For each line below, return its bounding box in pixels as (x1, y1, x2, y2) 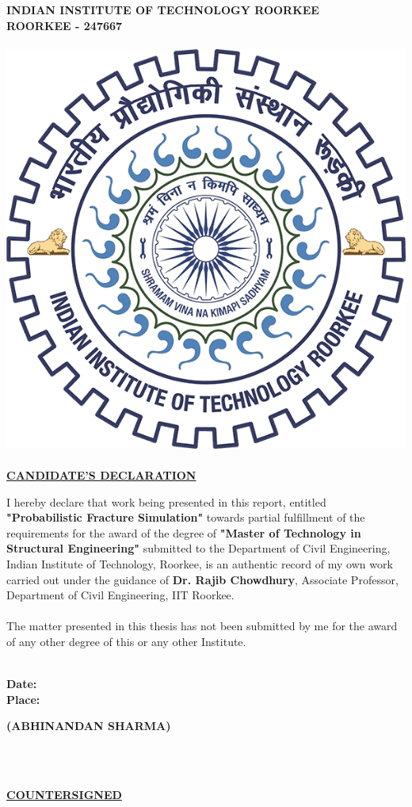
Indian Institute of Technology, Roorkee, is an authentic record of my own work (6, 555, 393, 572)
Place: (6, 690, 40, 707)
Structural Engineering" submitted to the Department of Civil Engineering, (6, 540, 391, 556)
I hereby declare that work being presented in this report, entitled (6, 493, 326, 510)
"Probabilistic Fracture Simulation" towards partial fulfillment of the (6, 509, 365, 526)
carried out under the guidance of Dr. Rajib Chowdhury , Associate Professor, (6, 571, 399, 587)
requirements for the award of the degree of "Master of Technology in (6, 524, 361, 541)
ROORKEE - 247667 (6, 17, 123, 33)
